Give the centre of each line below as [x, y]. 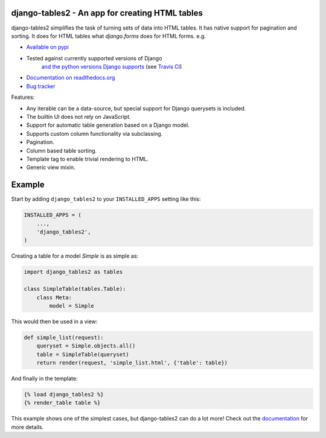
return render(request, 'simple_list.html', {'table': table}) [132, 363]
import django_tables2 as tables [73, 272]
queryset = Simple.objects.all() [86, 346]
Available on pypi [47, 47]
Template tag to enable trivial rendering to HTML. [88, 159]
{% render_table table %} [62, 403]
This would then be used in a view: [54, 321]
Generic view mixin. [51, 167]
